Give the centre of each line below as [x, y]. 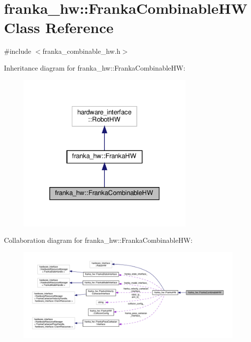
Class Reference [59, 27]
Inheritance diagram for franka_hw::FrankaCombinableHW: [95, 67]
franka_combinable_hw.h [81, 51]
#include [18, 51]
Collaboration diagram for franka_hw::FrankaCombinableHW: [98, 240]
